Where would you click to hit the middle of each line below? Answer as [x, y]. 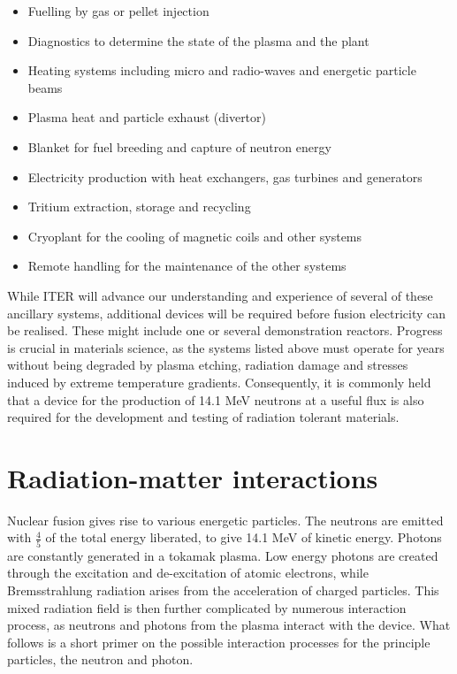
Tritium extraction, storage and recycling [139, 207]
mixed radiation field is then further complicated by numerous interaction [207, 607]
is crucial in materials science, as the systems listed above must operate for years [226, 347]
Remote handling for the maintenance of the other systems [187, 266]
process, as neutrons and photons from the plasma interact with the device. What [229, 625]
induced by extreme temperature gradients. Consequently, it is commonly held [219, 382]
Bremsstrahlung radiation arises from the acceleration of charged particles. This [223, 590]
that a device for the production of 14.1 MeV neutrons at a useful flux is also [216, 399]
